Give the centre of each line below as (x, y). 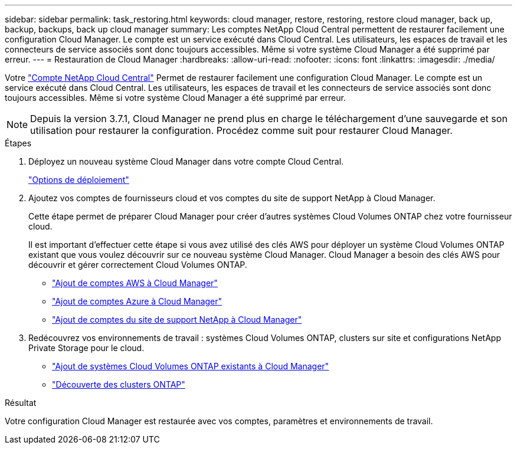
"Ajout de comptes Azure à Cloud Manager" (137, 301)
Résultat (21, 403)
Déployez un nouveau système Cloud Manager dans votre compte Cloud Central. (186, 161)
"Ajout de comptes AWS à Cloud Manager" (135, 283)
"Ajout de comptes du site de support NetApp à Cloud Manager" (177, 319)
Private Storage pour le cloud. (86, 348)
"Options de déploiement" (79, 180)
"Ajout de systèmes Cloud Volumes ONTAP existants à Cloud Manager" (191, 366)
